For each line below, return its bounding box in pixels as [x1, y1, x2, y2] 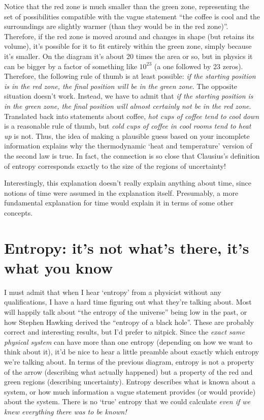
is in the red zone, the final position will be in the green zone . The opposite [4, 80, 238, 91]
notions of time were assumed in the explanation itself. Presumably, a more [4, 187, 239, 198]
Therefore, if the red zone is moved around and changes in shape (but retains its [4, 31, 254, 41]
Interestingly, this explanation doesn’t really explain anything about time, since [4, 177, 251, 188]
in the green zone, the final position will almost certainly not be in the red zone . [4, 100, 251, 111]
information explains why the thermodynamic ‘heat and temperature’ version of [4, 140, 252, 151]
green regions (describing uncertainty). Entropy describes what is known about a [4, 376, 255, 387]
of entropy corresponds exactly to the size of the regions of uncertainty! [4, 160, 226, 171]
